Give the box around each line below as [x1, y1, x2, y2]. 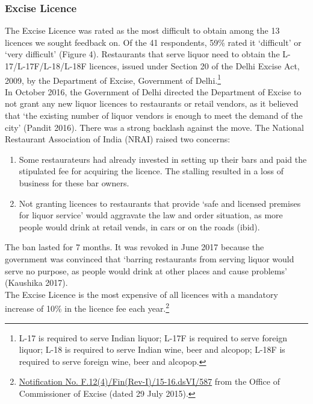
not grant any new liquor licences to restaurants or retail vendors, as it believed [5, 97, 299, 110]
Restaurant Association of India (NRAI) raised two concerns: [5, 133, 231, 145]
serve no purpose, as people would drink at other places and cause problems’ [5, 264, 287, 277]
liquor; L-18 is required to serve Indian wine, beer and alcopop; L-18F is [19, 343, 285, 356]
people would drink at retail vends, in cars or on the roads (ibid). [19, 220, 260, 233]
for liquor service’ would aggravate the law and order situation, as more [19, 209, 283, 221]
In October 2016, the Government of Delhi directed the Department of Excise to [5, 85, 302, 98]
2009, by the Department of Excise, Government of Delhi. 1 [5, 72, 222, 86]
